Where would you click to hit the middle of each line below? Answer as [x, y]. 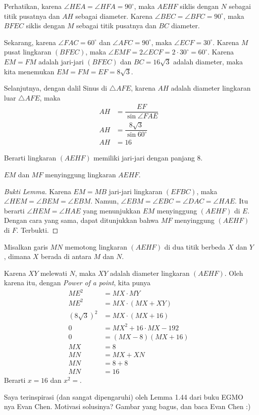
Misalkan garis [26, 246]
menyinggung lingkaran [80, 174]
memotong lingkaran [96, 246]
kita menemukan [29, 71]
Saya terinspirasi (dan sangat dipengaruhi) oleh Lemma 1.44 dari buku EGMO [124, 396]
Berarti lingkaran [30, 158]
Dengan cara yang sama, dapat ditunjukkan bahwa [81, 220]
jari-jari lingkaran [135, 191]
